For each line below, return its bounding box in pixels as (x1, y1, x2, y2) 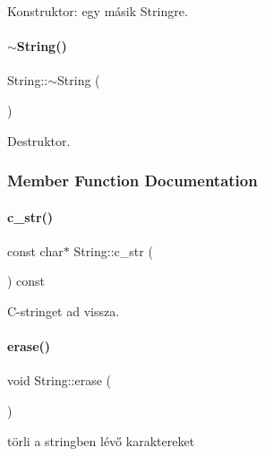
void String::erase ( (7, 371, 112, 390)
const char (7, 241, 64, 260)
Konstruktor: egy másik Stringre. (7, 2, 188, 20)
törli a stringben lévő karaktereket (7, 431, 195, 450)
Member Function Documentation (7, 169, 258, 192)
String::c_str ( (73, 241, 153, 260)
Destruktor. (7, 131, 71, 150)
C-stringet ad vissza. (7, 302, 120, 320)
